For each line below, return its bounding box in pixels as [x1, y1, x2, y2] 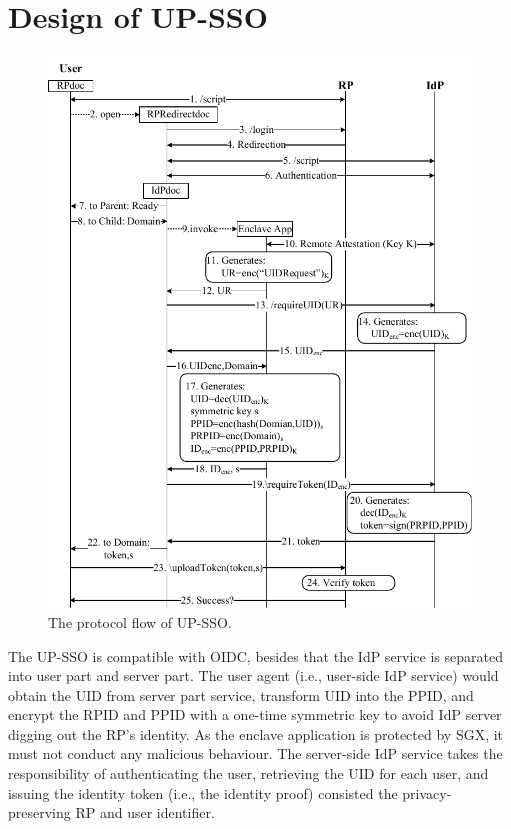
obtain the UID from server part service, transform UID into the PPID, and [8, 684, 474, 705]
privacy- [402, 782, 452, 803]
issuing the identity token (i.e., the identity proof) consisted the [8, 782, 398, 803]
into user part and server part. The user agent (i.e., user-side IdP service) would [8, 665, 499, 686]
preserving [8, 802, 71, 823]
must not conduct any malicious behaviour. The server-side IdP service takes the [8, 743, 503, 764]
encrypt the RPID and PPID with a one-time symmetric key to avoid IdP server [8, 704, 502, 725]
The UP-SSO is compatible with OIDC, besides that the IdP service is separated [8, 645, 503, 666]
